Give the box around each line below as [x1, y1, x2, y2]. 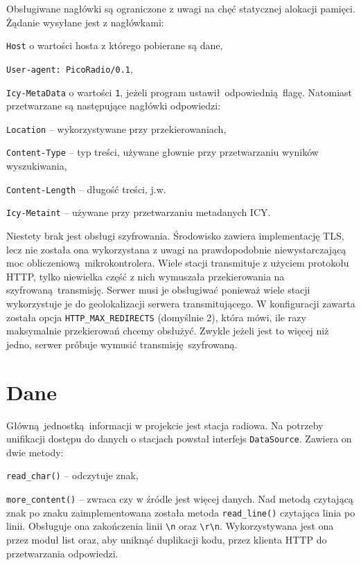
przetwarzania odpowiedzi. [6, 546, 118, 560]
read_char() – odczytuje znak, [6, 468, 139, 483]
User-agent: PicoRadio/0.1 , [6, 61, 133, 75]
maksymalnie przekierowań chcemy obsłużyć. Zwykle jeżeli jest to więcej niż [6, 323, 329, 338]
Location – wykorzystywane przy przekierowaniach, [6, 121, 227, 136]
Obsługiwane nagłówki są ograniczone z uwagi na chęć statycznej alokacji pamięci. [6, 1, 355, 15]
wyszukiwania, [6, 159, 67, 173]
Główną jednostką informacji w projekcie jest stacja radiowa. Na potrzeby [6, 418, 324, 432]
